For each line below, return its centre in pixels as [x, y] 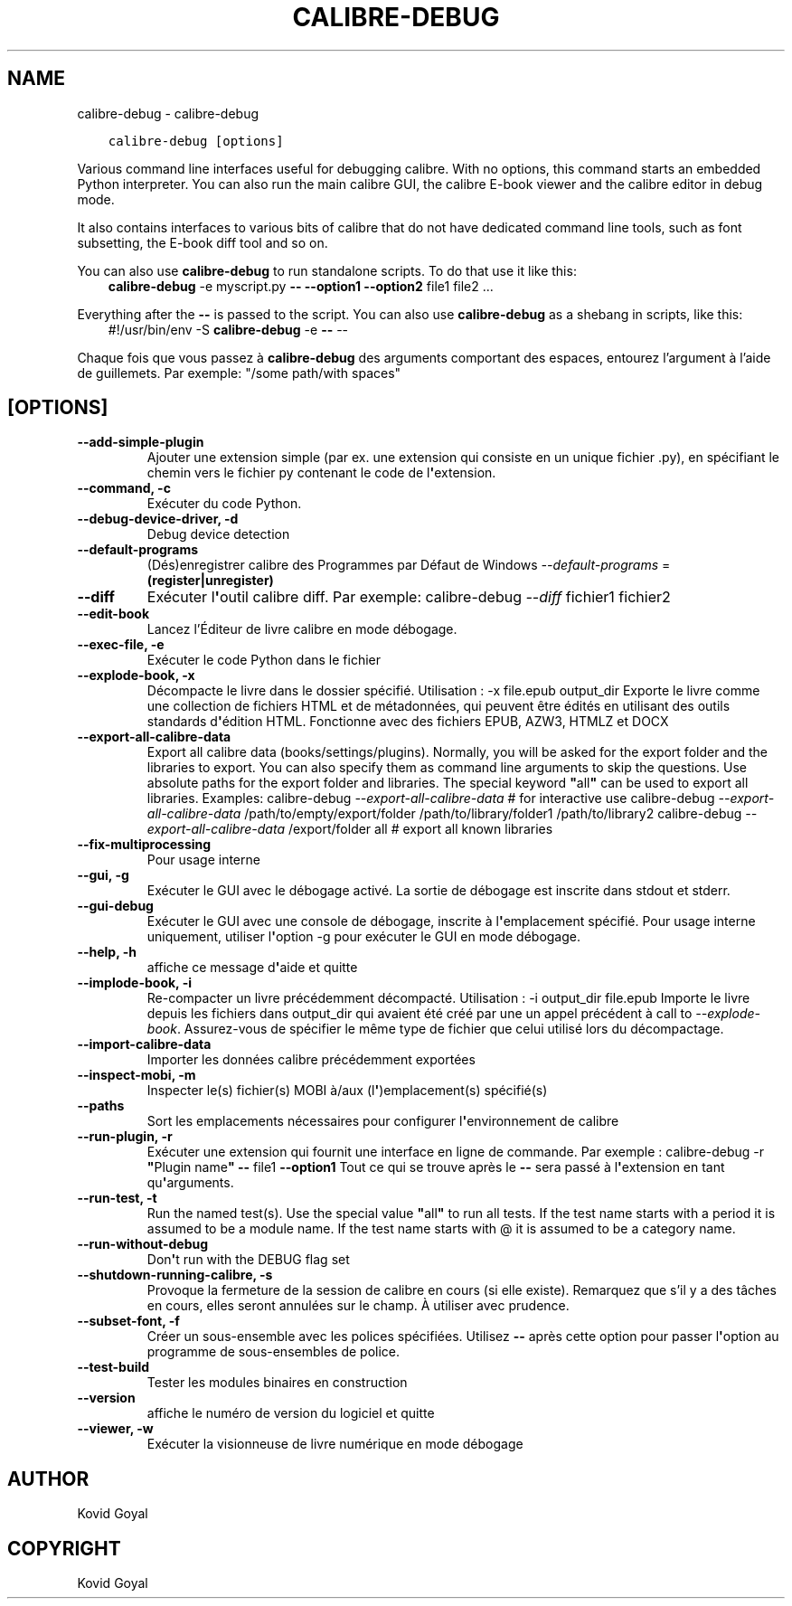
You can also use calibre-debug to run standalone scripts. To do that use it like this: [327, 270]
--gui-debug [115, 906]
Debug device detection [218, 534]
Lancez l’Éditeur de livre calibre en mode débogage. [302, 629]
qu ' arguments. [190, 1183]
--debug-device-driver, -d [158, 519]
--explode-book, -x [136, 675]
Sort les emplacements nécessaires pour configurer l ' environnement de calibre [383, 1121]
